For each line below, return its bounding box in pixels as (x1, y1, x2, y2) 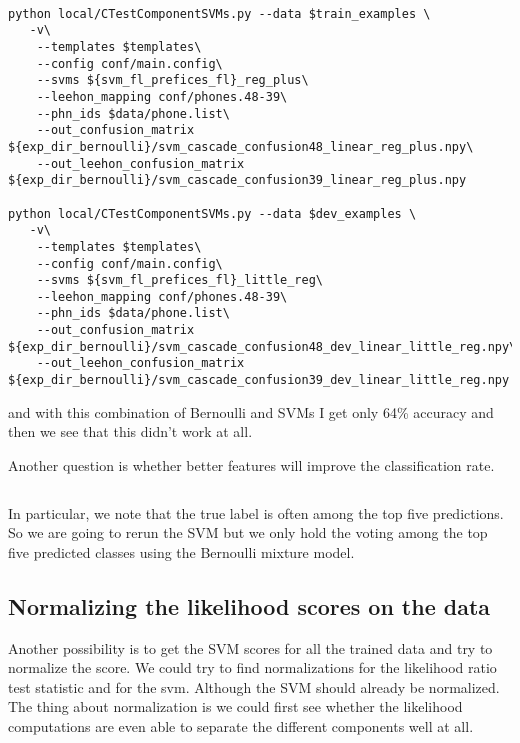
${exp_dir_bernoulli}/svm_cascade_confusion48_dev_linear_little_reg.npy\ (8, 339, 517, 354)
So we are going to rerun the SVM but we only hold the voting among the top (8, 522, 488, 543)
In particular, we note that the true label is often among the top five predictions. (8, 502, 504, 523)
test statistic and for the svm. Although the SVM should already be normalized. (8, 676, 500, 697)
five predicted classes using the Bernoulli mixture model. (8, 541, 355, 562)
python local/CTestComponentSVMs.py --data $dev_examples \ (8, 206, 417, 221)
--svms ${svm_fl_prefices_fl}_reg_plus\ (36, 73, 309, 88)
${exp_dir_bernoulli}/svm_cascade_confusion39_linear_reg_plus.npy (8, 173, 467, 188)
